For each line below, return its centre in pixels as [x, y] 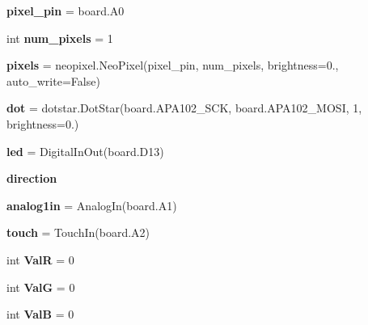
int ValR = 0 [40, 259]
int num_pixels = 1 [60, 38]
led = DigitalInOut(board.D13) [85, 151]
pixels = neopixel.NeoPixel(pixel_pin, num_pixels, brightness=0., [173, 65]
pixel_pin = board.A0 [66, 11]
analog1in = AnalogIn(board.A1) [92, 205]
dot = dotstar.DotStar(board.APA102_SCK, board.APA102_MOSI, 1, [184, 108]
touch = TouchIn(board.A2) [78, 232]
